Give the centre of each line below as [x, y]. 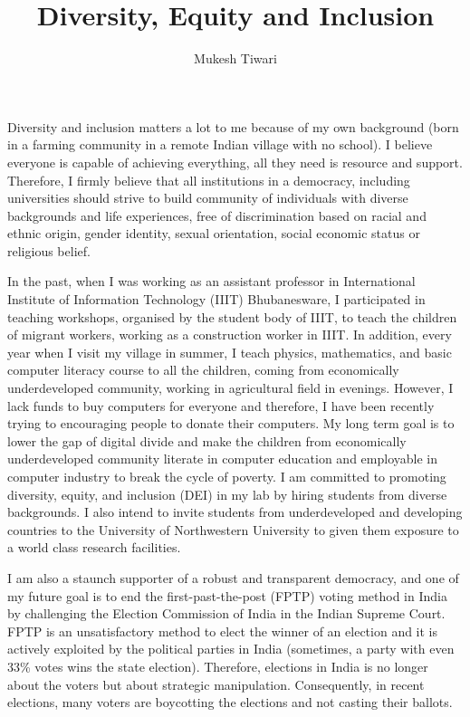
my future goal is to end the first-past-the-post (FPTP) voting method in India [227, 595]
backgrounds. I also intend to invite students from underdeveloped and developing [235, 512]
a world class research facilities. [94, 547]
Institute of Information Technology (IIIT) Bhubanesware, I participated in [216, 299]
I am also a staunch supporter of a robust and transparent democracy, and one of [233, 577]
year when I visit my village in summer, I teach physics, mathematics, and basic [230, 352]
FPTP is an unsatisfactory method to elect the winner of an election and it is [223, 631]
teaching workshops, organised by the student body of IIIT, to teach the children [232, 316]
